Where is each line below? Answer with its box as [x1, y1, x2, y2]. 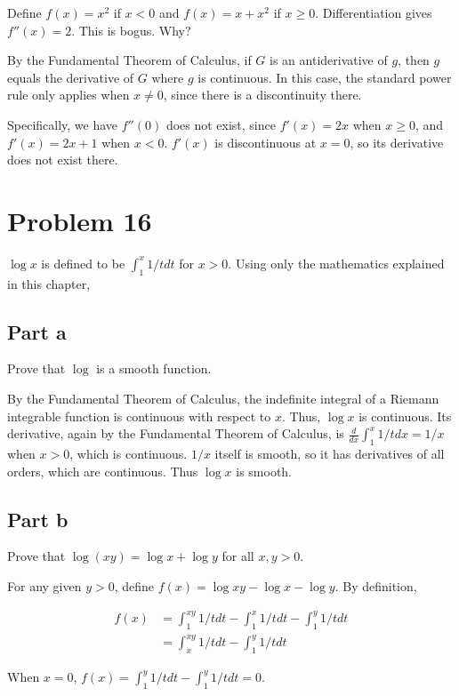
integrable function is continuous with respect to [7, 406, 271, 425]
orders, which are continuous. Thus [7, 461, 198, 480]
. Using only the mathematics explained [228, 253, 445, 272]
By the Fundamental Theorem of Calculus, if [7, 51, 252, 69]
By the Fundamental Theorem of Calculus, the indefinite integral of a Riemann [7, 389, 439, 408]
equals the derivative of [7, 68, 134, 86]
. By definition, [334, 577, 417, 596]
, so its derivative [350, 132, 444, 151]
